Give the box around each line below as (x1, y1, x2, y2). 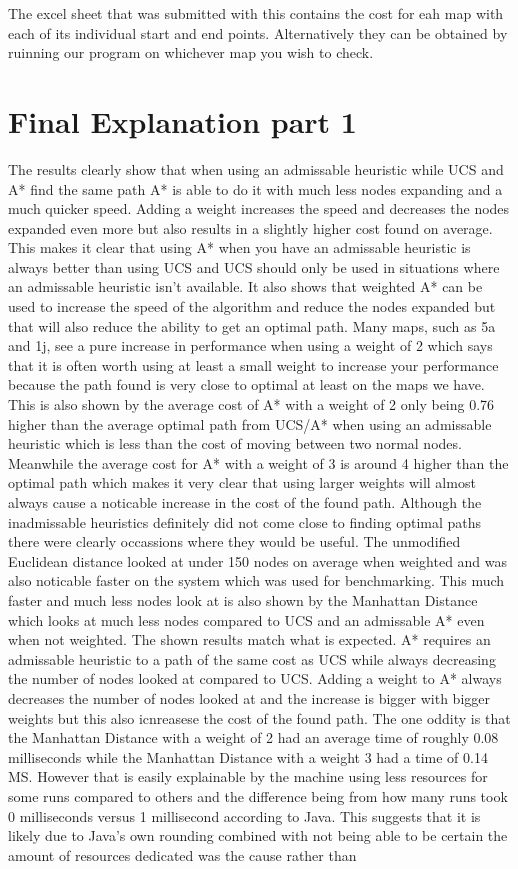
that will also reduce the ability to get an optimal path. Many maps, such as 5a (8, 315, 496, 336)
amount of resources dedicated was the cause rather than (8, 844, 357, 865)
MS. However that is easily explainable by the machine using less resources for (8, 766, 488, 787)
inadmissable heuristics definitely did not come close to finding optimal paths (8, 511, 482, 532)
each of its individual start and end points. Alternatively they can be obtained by (8, 22, 508, 43)
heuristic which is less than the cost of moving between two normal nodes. (8, 433, 462, 454)
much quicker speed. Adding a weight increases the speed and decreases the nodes (8, 198, 510, 219)
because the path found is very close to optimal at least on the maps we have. (8, 374, 485, 395)
